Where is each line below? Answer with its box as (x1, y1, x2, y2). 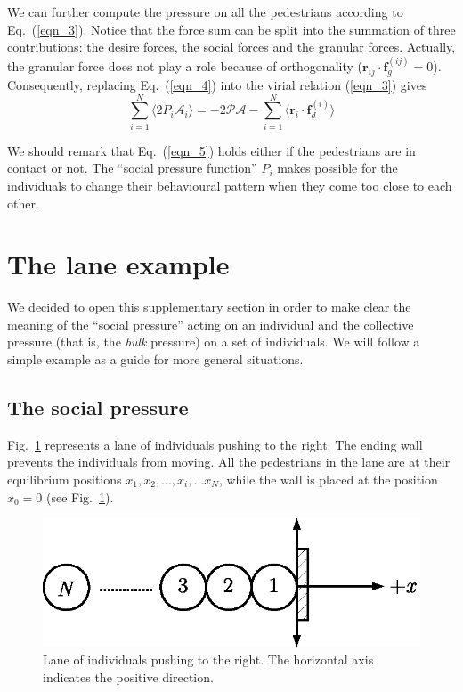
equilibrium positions (7, 470, 122, 488)
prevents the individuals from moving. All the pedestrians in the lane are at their (7, 452, 451, 471)
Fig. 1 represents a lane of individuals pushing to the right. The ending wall (7, 435, 423, 453)
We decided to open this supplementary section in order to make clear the (7, 297, 411, 316)
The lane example (7, 246, 230, 282)
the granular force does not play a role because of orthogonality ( (7, 57, 362, 76)
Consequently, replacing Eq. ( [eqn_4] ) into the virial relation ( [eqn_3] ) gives (7, 76, 427, 94)
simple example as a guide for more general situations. (7, 350, 304, 369)
